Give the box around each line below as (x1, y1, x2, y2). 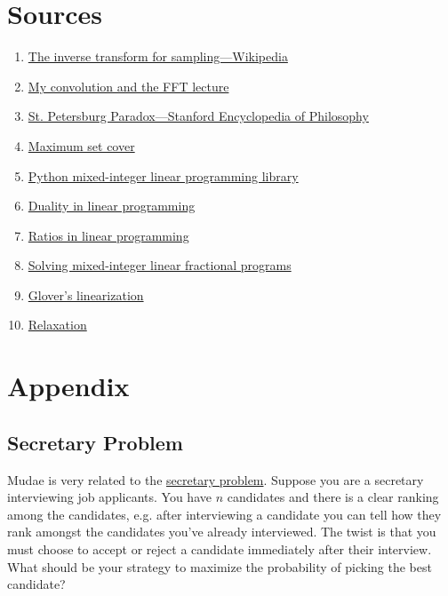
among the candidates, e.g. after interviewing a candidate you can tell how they (7, 505, 442, 523)
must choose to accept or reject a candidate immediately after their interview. (7, 540, 432, 559)
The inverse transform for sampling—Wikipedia (28, 47, 288, 66)
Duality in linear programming (28, 196, 196, 215)
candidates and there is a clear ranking (227, 488, 439, 506)
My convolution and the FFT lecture (28, 76, 229, 95)
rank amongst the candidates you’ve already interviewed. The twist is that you (7, 522, 436, 541)
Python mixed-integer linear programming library (28, 166, 299, 185)
